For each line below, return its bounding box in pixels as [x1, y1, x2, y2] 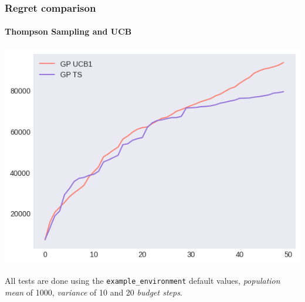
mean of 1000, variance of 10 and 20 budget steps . [5, 286, 182, 298]
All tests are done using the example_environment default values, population [5, 274, 280, 287]
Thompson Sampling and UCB [5, 25, 132, 38]
